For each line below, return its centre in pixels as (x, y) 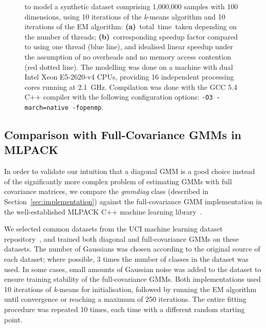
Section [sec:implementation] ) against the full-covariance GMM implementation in (133, 201)
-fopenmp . (88, 107)
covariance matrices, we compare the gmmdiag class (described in (106, 191)
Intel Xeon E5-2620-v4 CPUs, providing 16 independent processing (129, 77)
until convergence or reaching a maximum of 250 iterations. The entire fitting (125, 299)
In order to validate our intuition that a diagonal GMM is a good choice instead (130, 171)
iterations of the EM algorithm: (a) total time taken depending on (131, 26)
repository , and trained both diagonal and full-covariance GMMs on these (121, 238)
